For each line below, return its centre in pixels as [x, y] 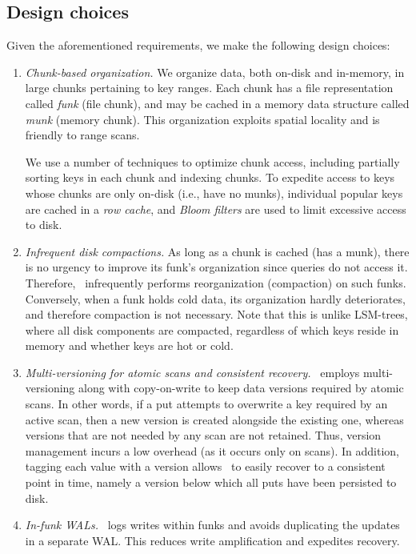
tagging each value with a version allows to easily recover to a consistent [205, 466]
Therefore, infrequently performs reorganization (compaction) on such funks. [216, 282]
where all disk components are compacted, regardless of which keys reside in [212, 329]
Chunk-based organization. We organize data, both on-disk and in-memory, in [215, 72]
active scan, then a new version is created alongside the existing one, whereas [214, 419]
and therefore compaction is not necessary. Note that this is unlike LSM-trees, [216, 314]
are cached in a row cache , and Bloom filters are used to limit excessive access [216, 209]
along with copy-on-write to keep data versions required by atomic [241, 388]
